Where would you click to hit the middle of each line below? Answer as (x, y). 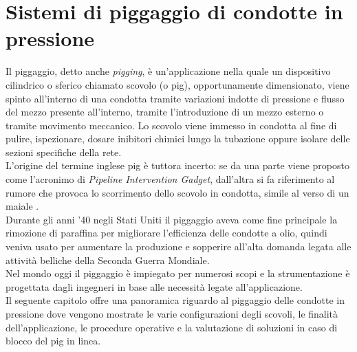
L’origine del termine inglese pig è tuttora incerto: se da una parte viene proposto (177, 165)
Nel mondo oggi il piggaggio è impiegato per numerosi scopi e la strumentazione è (178, 273)
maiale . (22, 206)
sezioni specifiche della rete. (64, 152)
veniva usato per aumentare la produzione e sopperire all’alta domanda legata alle (178, 246)
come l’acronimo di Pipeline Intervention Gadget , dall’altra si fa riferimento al (170, 179)
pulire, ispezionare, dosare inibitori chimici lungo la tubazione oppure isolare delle (178, 139)
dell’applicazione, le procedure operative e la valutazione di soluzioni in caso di (172, 327)
